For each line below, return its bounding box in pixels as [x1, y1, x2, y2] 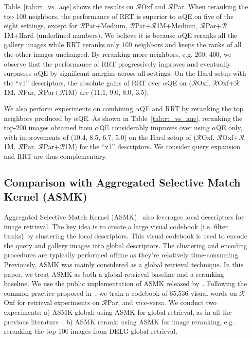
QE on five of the [182, 11, 234, 21]
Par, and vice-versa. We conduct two [107, 297, 217, 307]
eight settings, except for [4, 20, 77, 31]
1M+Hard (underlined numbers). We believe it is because [4, 30, 176, 40]
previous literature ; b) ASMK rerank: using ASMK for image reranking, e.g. [4, 316, 234, 326]
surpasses [4, 68, 32, 78]
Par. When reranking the [173, 1, 248, 11]
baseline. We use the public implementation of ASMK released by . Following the [4, 278, 247, 288]
